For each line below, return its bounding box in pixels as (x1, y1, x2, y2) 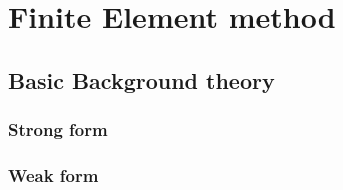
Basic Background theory (8, 64, 275, 95)
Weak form (8, 162, 99, 187)
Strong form (8, 117, 108, 142)
